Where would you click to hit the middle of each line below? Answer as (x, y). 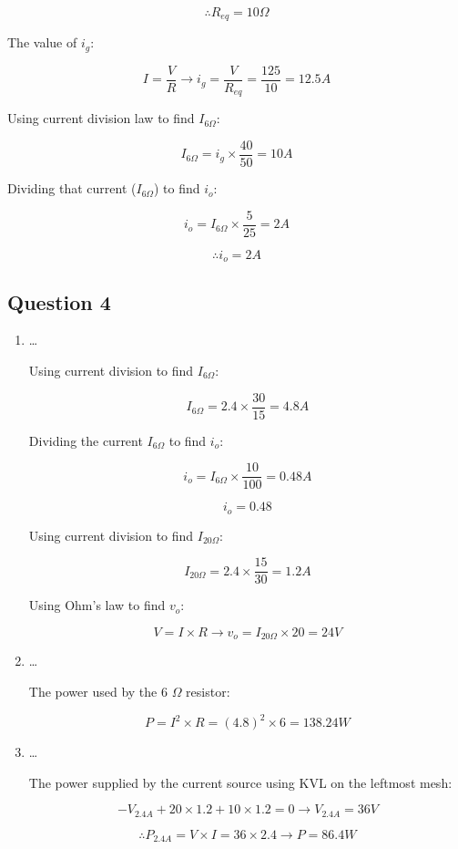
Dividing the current (86, 440)
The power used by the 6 (98, 692)
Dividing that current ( (72, 188)
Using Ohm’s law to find (97, 605)
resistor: (208, 692)
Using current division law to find (101, 118)
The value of (42, 42)
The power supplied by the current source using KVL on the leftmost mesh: (240, 782)
